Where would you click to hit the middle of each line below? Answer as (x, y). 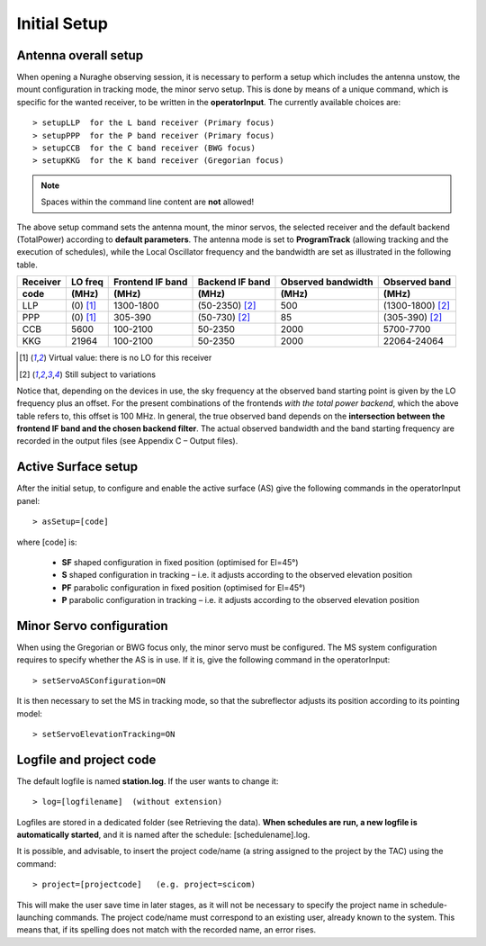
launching (35, 917)
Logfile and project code (86, 759)
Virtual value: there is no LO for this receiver (130, 358)
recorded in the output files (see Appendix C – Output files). (127, 441)
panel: (28, 500)
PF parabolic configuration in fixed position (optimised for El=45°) (184, 587)
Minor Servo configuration (92, 626)
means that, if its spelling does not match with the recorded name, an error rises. (166, 930)
